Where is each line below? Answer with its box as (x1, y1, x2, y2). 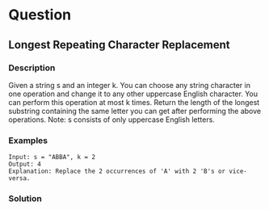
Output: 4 (8, 160, 42, 169)
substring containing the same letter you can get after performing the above (8, 106, 261, 115)
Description (8, 62, 56, 73)
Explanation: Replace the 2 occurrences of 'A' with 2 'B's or (8, 167, 226, 175)
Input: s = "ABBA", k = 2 (8, 153, 95, 162)
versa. (8, 174, 31, 183)
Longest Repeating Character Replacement (8, 38, 230, 52)
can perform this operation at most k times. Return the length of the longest (8, 97, 260, 107)
